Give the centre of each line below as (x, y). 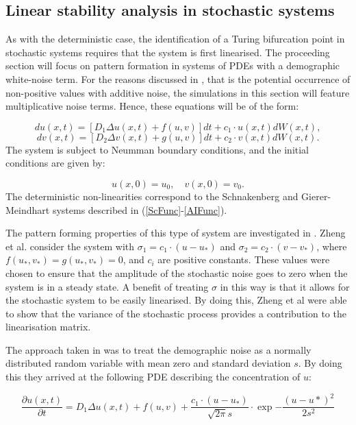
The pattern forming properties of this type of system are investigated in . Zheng (176, 233)
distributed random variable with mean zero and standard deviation (148, 363)
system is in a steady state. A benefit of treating (107, 286)
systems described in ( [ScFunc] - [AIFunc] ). (140, 209)
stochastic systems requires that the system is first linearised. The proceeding (168, 52)
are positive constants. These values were (244, 259)
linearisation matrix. (48, 327)
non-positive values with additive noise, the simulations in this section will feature (178, 92)
